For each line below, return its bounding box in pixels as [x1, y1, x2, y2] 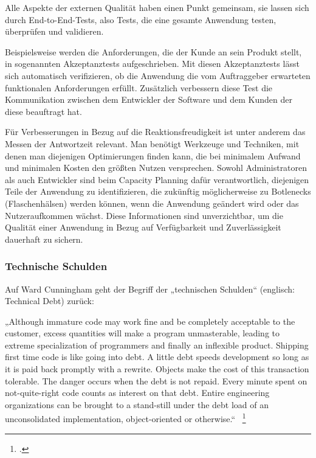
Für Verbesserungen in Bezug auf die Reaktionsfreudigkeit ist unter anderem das [5, 125, 306, 138]
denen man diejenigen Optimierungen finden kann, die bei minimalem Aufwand [5, 149, 301, 162]
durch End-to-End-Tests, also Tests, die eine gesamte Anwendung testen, [5, 13, 276, 26]
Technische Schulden [5, 258, 108, 274]
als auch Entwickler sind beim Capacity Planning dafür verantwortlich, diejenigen [5, 173, 309, 186]
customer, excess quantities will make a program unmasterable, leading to [5, 327, 280, 339]
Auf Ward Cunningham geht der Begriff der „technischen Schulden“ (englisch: [5, 282, 295, 295]
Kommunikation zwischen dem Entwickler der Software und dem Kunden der [5, 93, 292, 106]
